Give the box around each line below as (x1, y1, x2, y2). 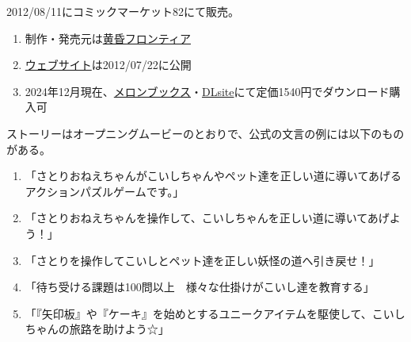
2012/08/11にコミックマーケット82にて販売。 (6, 3, 239, 19)
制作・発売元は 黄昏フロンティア (25, 29, 191, 46)
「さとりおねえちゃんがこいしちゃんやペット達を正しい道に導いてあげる (25, 167, 401, 184)
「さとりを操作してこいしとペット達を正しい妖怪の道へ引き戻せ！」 (25, 252, 380, 268)
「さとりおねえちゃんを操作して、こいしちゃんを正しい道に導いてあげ (25, 209, 390, 226)
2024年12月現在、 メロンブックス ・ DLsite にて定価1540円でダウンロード (25, 83, 390, 99)
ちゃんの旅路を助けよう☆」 (25, 321, 169, 337)
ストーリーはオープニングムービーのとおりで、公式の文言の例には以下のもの (6, 125, 405, 141)
